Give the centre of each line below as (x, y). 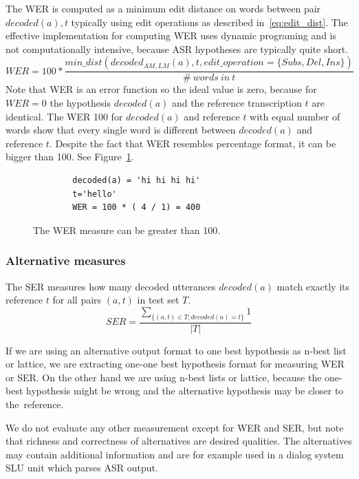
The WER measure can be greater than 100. (127, 230)
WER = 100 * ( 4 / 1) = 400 (137, 207)
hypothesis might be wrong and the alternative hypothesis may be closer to (185, 391)
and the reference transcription (237, 103)
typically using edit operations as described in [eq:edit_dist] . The (209, 22)
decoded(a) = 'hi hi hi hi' (137, 180)
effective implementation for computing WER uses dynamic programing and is (171, 35)
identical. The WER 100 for (64, 116)
